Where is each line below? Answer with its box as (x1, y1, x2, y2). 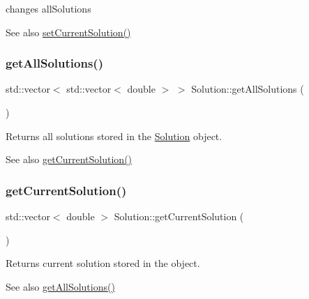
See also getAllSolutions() (6, 279, 115, 293)
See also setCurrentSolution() (6, 24, 131, 39)
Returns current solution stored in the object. (6, 256, 200, 270)
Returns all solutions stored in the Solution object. (6, 128, 223, 143)
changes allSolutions (6, 1, 91, 15)
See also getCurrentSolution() (6, 152, 133, 167)
